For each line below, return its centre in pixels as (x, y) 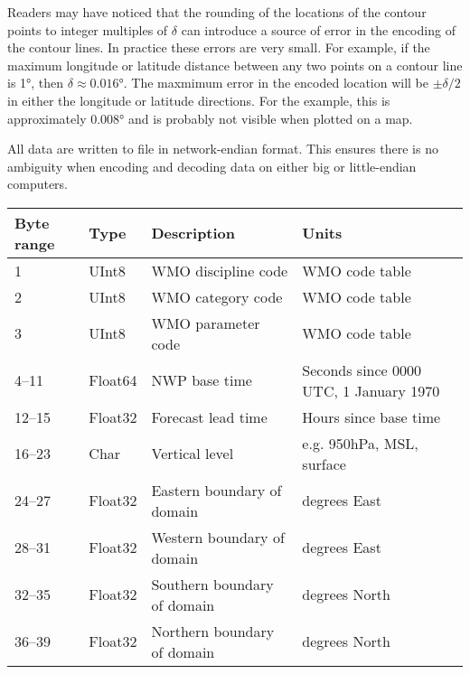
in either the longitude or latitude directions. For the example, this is (199, 100)
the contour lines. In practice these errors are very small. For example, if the (219, 47)
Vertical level (193, 454)
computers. (38, 184)
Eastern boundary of (216, 490)
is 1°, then (36, 83)
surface (324, 463)
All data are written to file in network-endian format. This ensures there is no (223, 149)
